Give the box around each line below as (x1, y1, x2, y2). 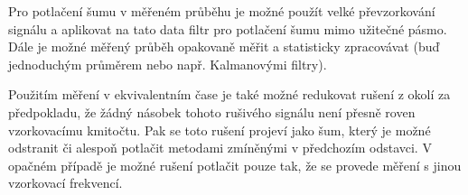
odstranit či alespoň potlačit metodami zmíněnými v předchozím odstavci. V (8, 138, 432, 157)
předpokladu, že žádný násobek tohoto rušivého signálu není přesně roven (8, 102, 416, 121)
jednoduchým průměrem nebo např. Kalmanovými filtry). (8, 54, 327, 73)
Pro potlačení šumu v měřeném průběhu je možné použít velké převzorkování (8, 2, 435, 20)
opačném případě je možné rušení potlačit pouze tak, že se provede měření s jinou (8, 155, 462, 174)
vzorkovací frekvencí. (8, 173, 123, 192)
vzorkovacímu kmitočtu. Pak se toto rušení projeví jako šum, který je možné (8, 120, 431, 139)
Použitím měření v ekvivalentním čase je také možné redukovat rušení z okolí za (8, 85, 451, 104)
